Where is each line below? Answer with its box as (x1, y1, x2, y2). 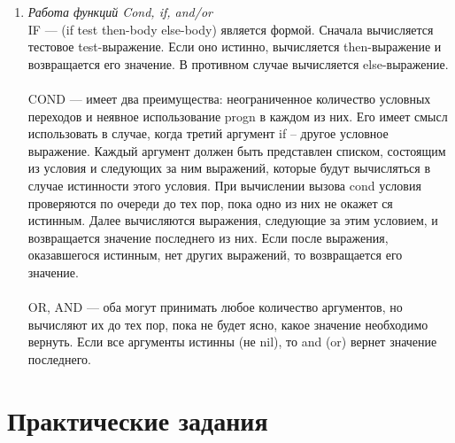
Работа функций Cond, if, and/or (27, 3, 212, 20)
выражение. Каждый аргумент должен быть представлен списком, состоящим (27, 141, 446, 159)
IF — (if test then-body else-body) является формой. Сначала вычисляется (27, 19, 434, 38)
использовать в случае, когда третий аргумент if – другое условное (27, 124, 389, 143)
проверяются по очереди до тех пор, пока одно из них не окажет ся (27, 193, 393, 212)
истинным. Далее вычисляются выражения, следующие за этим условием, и (27, 211, 438, 229)
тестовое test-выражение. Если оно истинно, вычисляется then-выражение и (27, 37, 442, 56)
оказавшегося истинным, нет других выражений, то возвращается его (27, 245, 403, 264)
